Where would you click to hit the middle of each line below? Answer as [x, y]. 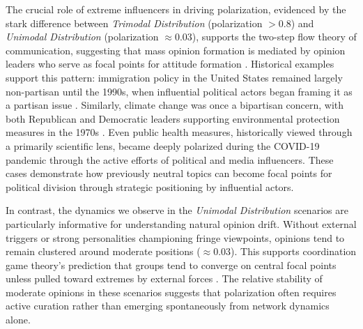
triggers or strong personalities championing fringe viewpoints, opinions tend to [175, 237]
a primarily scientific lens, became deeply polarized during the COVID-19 [163, 145]
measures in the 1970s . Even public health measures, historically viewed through [179, 132]
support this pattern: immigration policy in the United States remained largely [174, 77]
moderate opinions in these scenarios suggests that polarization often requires [171, 292]
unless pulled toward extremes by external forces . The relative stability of [164, 278]
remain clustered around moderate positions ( [103, 251]
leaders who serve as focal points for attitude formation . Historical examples [170, 64]
